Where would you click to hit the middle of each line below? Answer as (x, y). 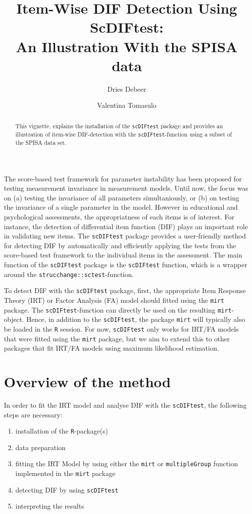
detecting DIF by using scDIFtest (67, 489)
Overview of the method (87, 382)
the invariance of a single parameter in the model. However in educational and (121, 207)
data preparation (40, 447)
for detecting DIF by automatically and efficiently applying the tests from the (120, 245)
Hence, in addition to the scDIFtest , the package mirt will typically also (136, 319)
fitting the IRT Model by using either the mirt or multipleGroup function (126, 464)
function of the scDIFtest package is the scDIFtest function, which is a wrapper (126, 265)
